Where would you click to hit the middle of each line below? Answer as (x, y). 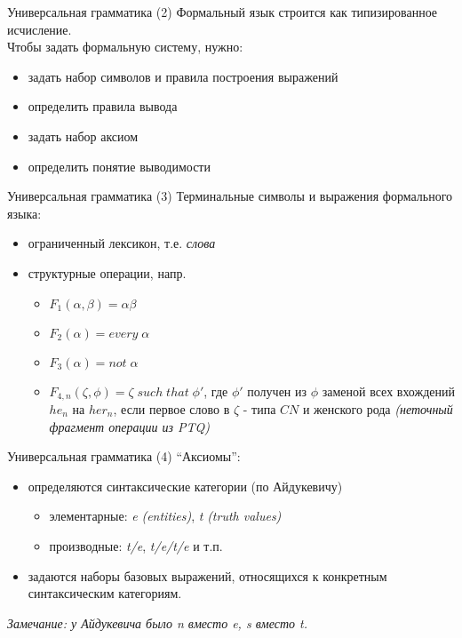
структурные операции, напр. (107, 272)
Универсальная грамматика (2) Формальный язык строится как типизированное (223, 12)
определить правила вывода (103, 106)
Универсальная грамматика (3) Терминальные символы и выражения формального (230, 196)
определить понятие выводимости (119, 166)
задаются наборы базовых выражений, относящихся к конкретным (207, 575)
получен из (277, 391)
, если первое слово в (171, 408)
